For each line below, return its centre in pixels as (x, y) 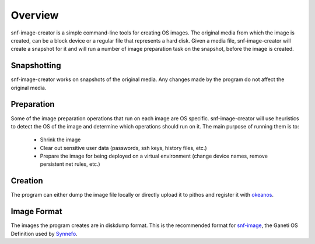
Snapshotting (36, 66)
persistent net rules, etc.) (70, 164)
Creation (27, 181)
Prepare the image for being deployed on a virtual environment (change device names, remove (154, 156)
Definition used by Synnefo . (44, 233)
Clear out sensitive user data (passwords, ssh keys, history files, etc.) (123, 148)
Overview (35, 15)
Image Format (36, 212)
